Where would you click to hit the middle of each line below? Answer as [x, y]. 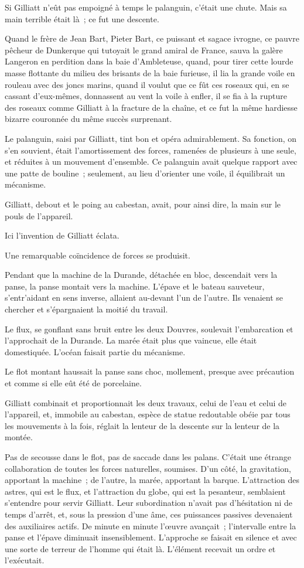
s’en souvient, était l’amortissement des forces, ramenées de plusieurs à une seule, [151, 150]
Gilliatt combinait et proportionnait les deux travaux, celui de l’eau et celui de [146, 402]
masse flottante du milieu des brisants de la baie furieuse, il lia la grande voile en [150, 72]
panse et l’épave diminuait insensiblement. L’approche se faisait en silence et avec [151, 537]
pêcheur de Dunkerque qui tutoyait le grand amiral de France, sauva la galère [144, 50]
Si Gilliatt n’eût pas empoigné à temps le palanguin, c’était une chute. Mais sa [146, 7]
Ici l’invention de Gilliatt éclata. [62, 235]
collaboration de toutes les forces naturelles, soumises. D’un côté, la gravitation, [148, 468]
